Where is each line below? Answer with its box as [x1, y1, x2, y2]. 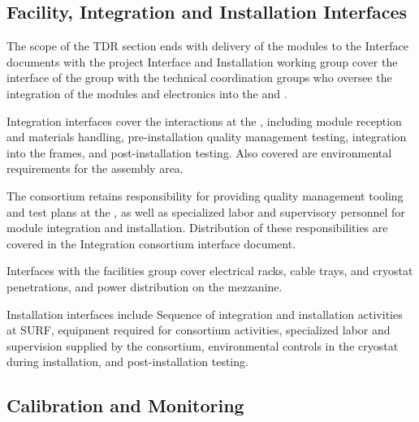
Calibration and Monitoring [6, 393, 244, 418]
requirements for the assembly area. [6, 160, 184, 177]
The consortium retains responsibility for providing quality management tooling [6, 187, 404, 204]
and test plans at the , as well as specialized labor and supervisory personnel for [6, 203, 405, 220]
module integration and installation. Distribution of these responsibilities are [6, 219, 388, 236]
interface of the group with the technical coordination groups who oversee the [6, 69, 392, 86]
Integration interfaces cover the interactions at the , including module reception [6, 112, 402, 129]
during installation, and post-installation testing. [6, 353, 248, 370]
